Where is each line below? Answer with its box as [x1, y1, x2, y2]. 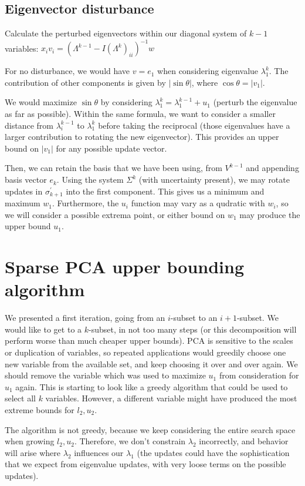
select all [5, 392, 36, 404]
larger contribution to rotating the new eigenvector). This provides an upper [5, 130, 279, 143]
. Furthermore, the [52, 197, 119, 209]
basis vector [5, 173, 47, 186]
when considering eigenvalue [157, 65, 259, 77]
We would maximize [5, 96, 77, 108]
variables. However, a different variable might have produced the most [45, 392, 297, 404]
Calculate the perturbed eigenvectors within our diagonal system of [5, 27, 247, 39]
